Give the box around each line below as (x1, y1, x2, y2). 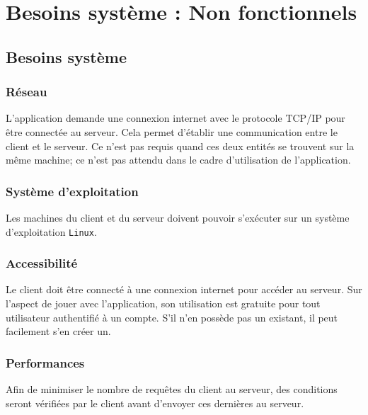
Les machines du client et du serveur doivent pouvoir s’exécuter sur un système (6, 210, 350, 224)
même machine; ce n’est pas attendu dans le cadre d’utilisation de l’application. (6, 152, 351, 167)
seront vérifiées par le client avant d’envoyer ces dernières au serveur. (6, 395, 304, 410)
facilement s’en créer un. (6, 324, 111, 339)
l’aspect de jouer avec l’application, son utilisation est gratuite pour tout (6, 296, 321, 311)
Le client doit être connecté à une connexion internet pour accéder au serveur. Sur (6, 282, 362, 297)
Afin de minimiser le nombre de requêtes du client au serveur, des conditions (6, 382, 338, 397)
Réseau (6, 83, 47, 101)
